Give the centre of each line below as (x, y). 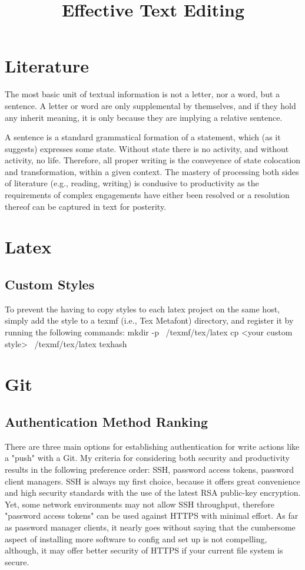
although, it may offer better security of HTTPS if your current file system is (144, 550)
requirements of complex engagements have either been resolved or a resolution (147, 195)
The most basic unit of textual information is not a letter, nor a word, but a (142, 94)
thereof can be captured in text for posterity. (86, 206)
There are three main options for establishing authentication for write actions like (152, 446)
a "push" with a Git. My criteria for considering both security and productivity (147, 458)
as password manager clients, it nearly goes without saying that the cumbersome (150, 527)
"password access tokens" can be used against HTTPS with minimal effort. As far (152, 515)
